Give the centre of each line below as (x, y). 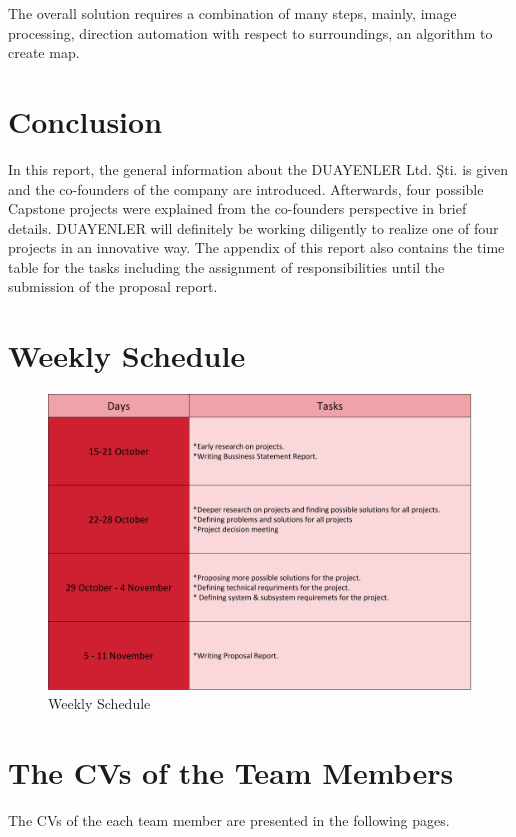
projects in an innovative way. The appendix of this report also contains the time (256, 247)
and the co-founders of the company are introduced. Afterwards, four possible (246, 188)
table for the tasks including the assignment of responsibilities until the (226, 266)
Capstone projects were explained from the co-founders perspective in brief (237, 208)
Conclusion (85, 120)
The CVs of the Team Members (231, 772)
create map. (44, 52)
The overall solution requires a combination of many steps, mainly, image (232, 13)
